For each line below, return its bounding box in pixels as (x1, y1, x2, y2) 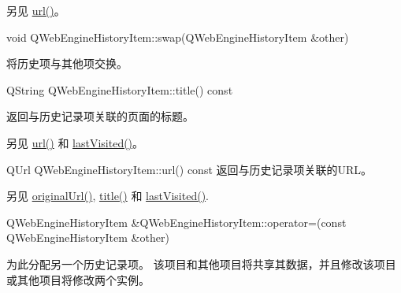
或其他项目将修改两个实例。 (6, 271, 150, 287)
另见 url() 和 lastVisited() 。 (6, 134, 144, 150)
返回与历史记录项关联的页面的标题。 (6, 108, 194, 124)
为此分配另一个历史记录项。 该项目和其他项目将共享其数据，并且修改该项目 (6, 255, 396, 272)
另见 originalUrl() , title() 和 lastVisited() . (6, 187, 209, 204)
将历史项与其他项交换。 (6, 55, 128, 72)
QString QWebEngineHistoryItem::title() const (6, 81, 233, 98)
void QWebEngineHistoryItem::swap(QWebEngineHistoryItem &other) (6, 28, 349, 45)
